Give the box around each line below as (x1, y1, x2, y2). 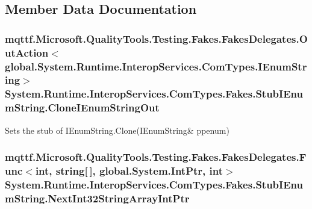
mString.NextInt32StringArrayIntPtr (5, 190, 190, 205)
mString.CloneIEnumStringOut (5, 100, 160, 115)
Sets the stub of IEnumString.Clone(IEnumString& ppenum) (5, 123, 229, 136)
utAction (5, 45, 49, 60)
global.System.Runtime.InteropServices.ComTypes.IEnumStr (5, 58, 307, 73)
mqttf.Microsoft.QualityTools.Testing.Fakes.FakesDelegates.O (5, 31, 308, 46)
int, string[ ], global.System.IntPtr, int (35, 163, 223, 178)
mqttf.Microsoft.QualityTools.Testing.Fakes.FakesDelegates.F (5, 149, 307, 164)
